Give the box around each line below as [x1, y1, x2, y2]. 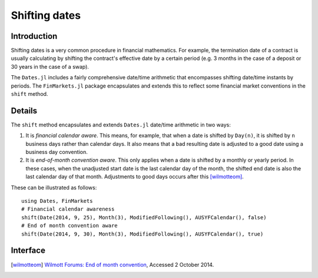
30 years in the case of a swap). [11, 63, 90, 70]
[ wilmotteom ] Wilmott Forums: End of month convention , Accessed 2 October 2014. [11, 261, 214, 268]
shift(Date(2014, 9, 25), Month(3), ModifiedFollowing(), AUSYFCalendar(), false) [21, 214, 267, 220]
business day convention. [25, 149, 88, 156]
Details [11, 106, 38, 116]
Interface [11, 246, 45, 256]
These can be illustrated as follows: [11, 184, 97, 191]
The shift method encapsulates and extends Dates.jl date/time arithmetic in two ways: [11, 121, 231, 128]
